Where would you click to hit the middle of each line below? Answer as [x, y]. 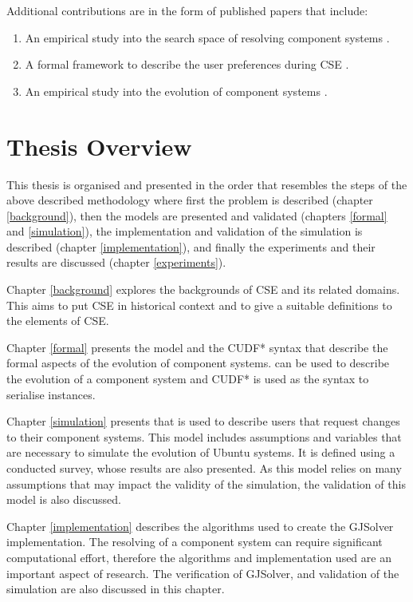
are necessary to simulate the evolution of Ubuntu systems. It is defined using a [201, 452]
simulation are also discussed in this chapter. [116, 589]
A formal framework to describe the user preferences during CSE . [187, 64]
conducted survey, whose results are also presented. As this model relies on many [204, 468]
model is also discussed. [64, 499]
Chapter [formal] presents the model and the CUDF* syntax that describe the [197, 347]
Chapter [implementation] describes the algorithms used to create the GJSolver [200, 526]
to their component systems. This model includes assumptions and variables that [204, 436]
